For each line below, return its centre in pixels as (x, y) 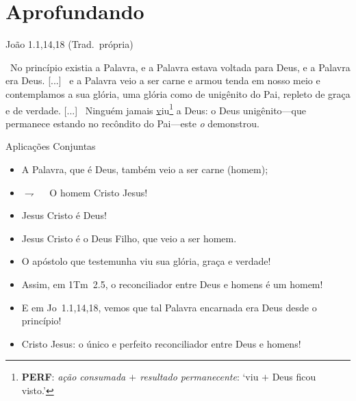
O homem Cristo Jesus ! (99, 192)
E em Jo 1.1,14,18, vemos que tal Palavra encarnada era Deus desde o (169, 307)
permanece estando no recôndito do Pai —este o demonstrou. (132, 123)
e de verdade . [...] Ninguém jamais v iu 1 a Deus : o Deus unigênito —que (156, 109)
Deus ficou (294, 377)
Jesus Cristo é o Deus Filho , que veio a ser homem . (129, 238)
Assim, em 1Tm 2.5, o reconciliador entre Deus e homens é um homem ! (172, 284)
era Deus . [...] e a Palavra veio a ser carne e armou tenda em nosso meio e (163, 80)
